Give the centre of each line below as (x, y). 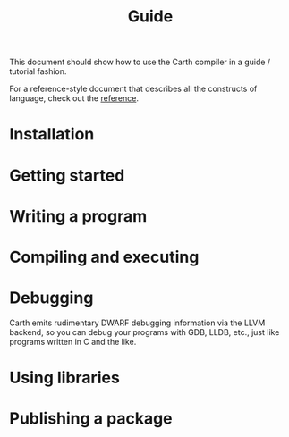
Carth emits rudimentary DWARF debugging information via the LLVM (137, 323)
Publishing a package (91, 419)
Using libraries (65, 378)
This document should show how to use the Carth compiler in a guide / (140, 62)
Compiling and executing (104, 257)
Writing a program (78, 216)
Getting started (67, 175)
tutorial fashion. (38, 71)
